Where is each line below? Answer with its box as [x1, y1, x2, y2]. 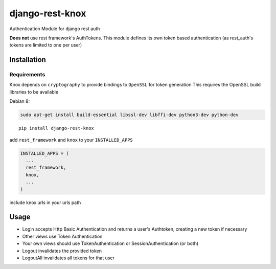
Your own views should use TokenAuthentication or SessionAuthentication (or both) [22, 240, 199, 246]
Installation [9, 55, 46, 64]
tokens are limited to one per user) [9, 42, 82, 48]
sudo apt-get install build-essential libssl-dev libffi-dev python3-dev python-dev [20, 112, 239, 118]
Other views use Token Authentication [22, 233, 103, 239]
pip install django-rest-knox [18, 125, 95, 131]
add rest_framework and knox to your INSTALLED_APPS [9, 137, 133, 143]
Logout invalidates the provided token [22, 248, 102, 254]
